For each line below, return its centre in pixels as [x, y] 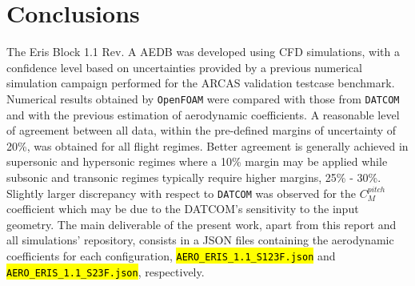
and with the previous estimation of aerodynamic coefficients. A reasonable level [203, 114]
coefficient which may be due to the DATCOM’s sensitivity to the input [183, 209]
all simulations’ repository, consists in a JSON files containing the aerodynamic [200, 240]
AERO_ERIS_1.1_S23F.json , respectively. [106, 271]
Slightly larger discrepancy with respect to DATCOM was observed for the [182, 193]
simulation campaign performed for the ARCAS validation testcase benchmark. [201, 83]
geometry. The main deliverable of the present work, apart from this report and [202, 224]
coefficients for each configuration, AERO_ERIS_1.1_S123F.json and [171, 255]
